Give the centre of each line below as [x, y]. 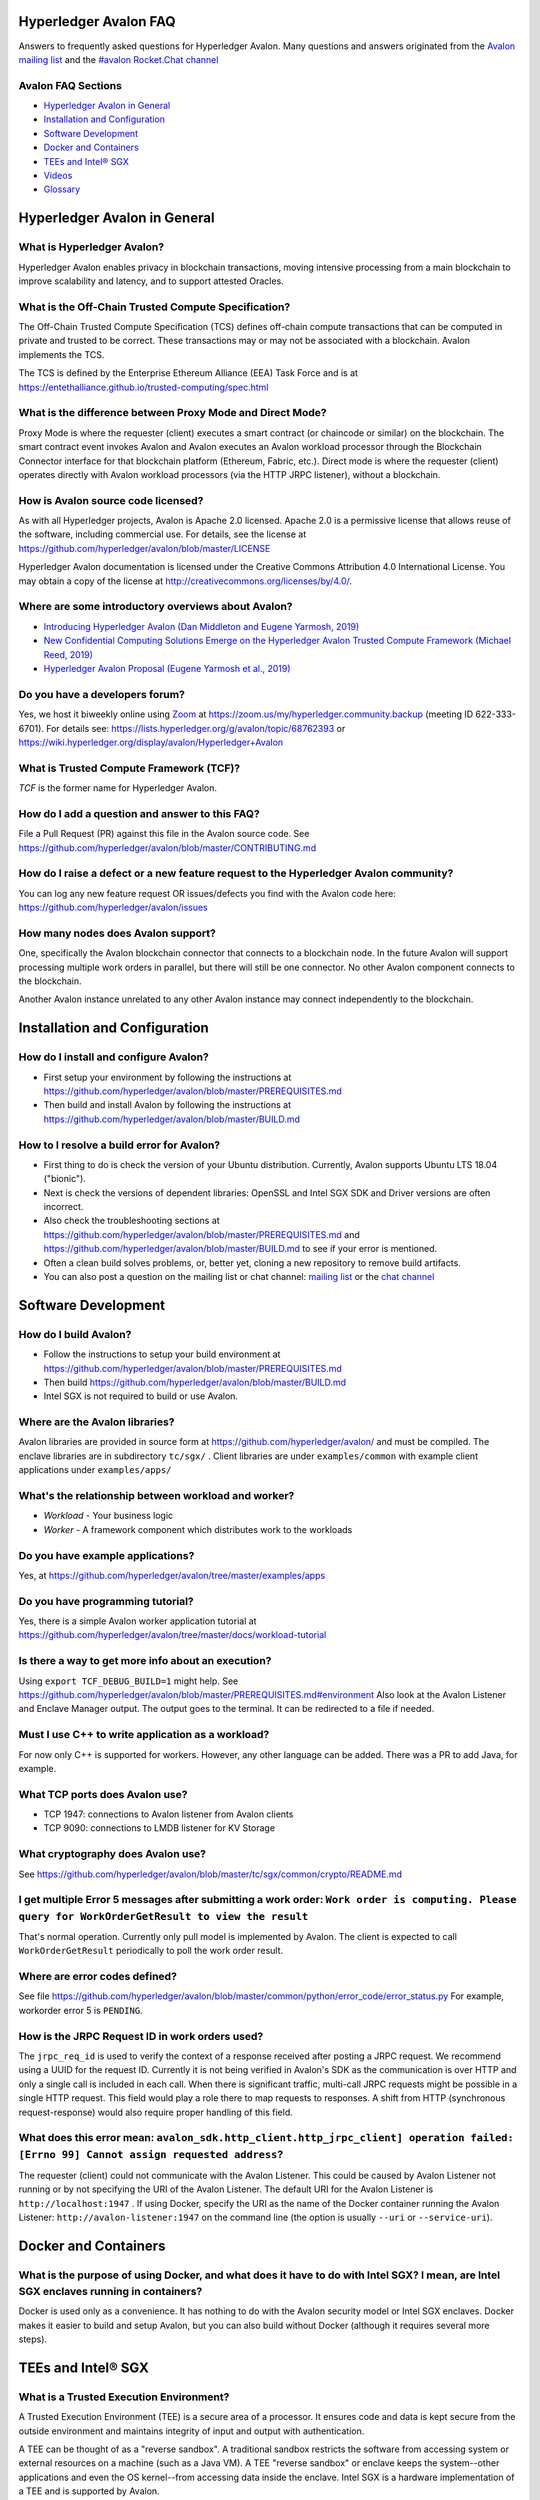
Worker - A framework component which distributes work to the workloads [198, 1529]
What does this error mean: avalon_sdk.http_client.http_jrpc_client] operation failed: [266, 2138]
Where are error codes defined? [97, 1977]
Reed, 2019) [68, 654]
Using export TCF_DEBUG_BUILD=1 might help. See [128, 1681]
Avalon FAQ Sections [70, 85]
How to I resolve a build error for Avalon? [119, 1145]
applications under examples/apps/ [95, 1470]
